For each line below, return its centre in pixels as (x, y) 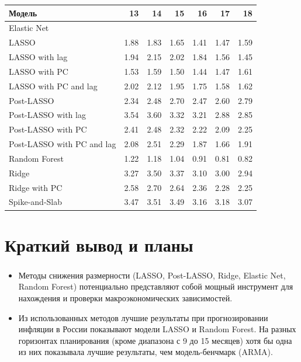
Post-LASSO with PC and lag (63, 144)
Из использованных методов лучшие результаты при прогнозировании (143, 317)
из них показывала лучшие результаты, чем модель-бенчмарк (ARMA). (146, 352)
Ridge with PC (36, 187)
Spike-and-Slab (36, 202)
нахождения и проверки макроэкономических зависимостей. (125, 298)
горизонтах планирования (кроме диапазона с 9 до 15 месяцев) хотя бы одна (155, 340)
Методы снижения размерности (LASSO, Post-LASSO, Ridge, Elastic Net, (152, 275)
